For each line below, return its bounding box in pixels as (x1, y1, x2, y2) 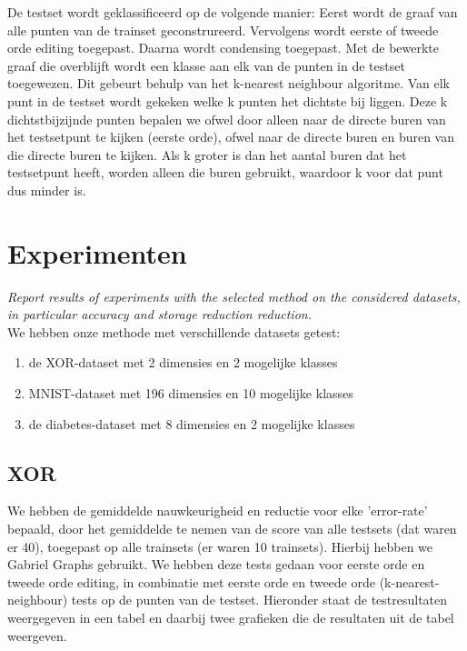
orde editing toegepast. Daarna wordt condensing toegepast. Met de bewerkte (7, 38, 440, 57)
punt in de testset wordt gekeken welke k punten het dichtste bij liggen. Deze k (7, 91, 448, 110)
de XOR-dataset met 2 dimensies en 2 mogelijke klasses (28, 353, 338, 372)
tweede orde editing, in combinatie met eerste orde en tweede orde (7, 572, 375, 591)
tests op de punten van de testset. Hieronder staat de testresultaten (71, 590, 448, 609)
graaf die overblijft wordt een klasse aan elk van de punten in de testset (7, 55, 405, 75)
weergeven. (7, 626, 67, 645)
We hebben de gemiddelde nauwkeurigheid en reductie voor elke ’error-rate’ (7, 501, 428, 520)
